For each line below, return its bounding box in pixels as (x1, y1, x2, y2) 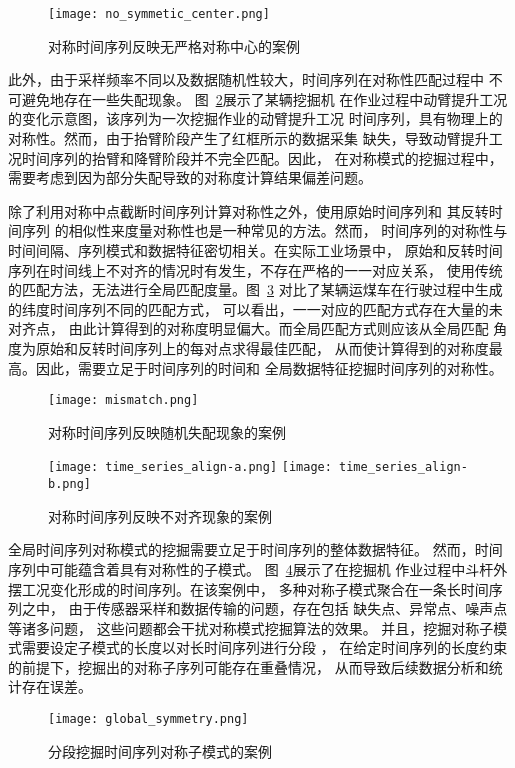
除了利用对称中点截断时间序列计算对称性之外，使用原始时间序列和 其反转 (8, 200, 489, 221)
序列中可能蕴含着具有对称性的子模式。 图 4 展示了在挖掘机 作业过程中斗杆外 (8, 558, 508, 579)
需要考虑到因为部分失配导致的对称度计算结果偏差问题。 (8, 167, 372, 188)
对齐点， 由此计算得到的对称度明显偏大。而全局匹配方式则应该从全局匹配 (8, 318, 489, 339)
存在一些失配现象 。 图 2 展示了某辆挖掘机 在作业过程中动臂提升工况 (63, 88, 508, 109)
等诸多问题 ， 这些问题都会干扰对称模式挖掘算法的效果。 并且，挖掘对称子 (8, 617, 494, 638)
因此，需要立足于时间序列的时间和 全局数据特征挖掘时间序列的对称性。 (35, 357, 503, 378)
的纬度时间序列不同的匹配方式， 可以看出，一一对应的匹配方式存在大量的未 (8, 298, 503, 319)
